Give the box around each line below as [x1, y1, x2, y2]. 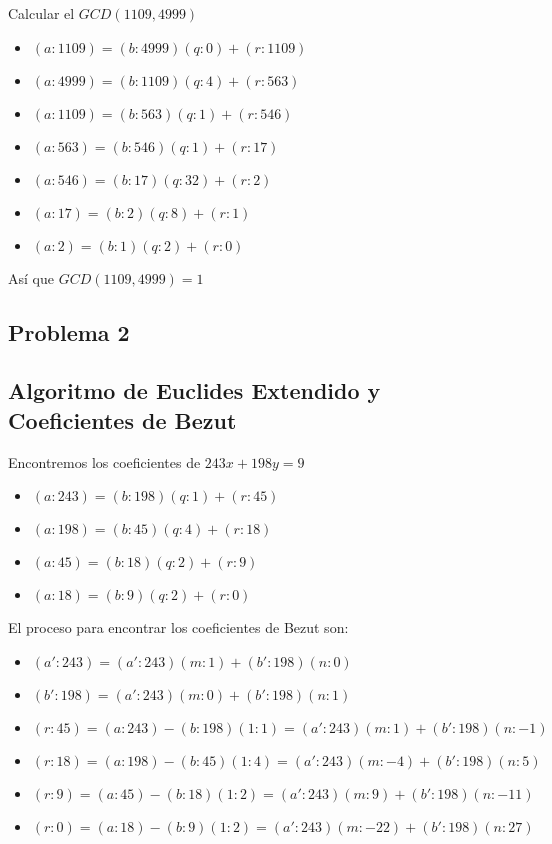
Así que [8, 267, 54, 288]
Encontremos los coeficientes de [8, 451, 201, 472]
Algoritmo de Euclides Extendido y [8, 375, 381, 406]
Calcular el [8, 3, 75, 23]
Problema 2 [8, 316, 130, 347]
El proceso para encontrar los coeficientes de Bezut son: [8, 617, 349, 638]
